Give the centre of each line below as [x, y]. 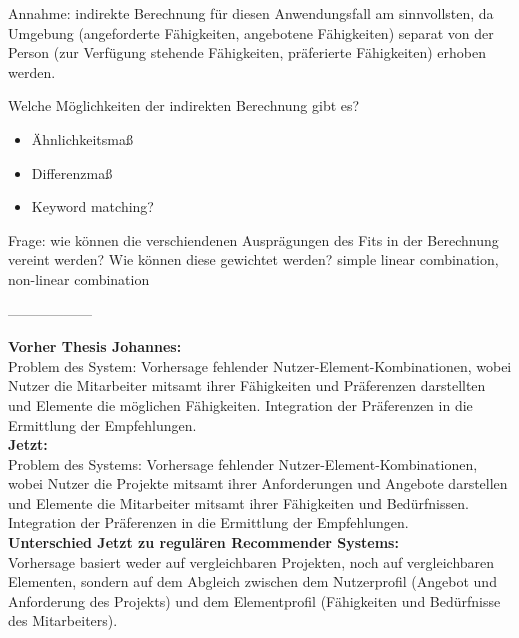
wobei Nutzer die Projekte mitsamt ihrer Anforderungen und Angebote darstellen [258, 483]
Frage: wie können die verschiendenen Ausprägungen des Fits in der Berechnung [253, 239]
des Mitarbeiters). [63, 620]
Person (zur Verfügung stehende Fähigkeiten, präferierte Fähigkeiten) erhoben [247, 52]
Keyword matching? [92, 206]
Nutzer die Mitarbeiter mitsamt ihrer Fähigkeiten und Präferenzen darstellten [247, 385]
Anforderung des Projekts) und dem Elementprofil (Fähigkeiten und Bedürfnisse [254, 600]
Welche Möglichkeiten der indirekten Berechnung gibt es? [184, 105]
